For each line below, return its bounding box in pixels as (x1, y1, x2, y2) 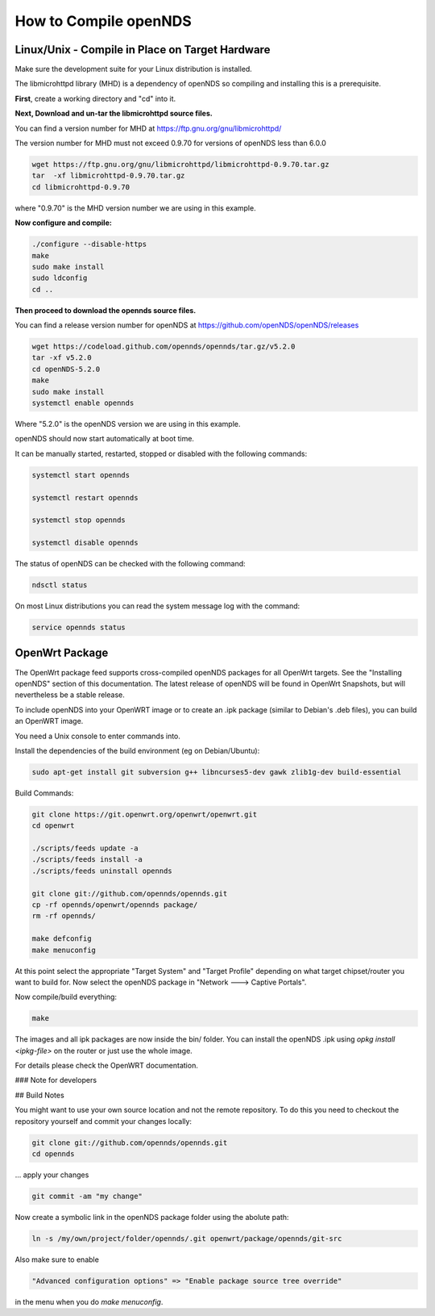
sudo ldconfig (31, 274, 88, 282)
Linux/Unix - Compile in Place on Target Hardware (14, 43, 271, 56)
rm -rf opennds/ (31, 912, 97, 921)
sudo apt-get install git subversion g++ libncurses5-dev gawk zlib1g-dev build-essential (31, 767, 402, 776)
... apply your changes (14, 1170, 89, 1180)
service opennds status (31, 623, 126, 633)
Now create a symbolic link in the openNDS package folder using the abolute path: (14, 1212, 289, 1222)
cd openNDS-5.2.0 (31, 364, 101, 374)
